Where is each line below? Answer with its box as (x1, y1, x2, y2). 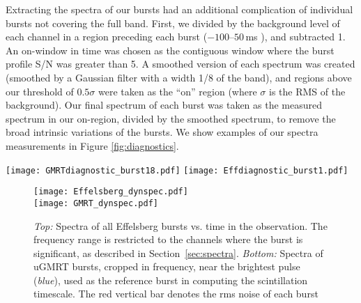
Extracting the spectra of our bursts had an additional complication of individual (6, 2, 353, 16)
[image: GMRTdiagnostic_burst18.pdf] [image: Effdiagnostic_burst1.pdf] (6, 165, 348, 176)
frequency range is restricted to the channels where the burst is (33, 232, 303, 247)
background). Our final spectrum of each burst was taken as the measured (6, 98, 323, 112)
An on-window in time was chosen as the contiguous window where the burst (6, 42, 335, 57)
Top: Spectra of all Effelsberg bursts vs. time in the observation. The (33, 218, 328, 233)
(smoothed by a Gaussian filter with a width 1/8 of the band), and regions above (6, 70, 352, 84)
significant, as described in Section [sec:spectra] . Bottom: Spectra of (33, 245, 323, 260)
